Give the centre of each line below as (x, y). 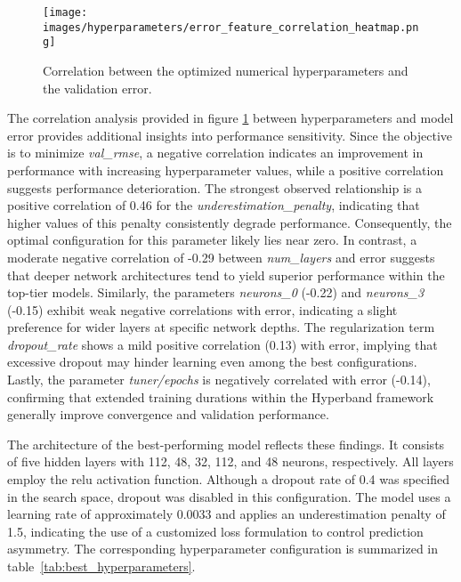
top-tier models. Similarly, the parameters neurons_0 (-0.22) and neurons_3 (216, 292)
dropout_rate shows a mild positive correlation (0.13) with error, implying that (222, 344)
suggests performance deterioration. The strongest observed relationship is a (214, 187)
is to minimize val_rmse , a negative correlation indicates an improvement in (215, 153)
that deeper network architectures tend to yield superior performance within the (226, 275)
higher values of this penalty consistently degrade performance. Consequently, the (230, 222)
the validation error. (97, 88)
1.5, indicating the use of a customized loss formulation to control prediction (215, 531)
